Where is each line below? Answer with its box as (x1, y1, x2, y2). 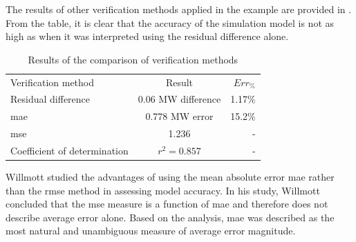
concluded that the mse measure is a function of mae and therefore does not (6, 196, 328, 211)
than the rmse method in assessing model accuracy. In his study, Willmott (6, 183, 320, 197)
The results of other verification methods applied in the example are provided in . (6, 2, 352, 16)
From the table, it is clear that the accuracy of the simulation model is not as (6, 15, 335, 30)
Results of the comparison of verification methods (28, 52, 238, 66)
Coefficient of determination (10, 143, 129, 157)
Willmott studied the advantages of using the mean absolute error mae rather (6, 170, 335, 184)
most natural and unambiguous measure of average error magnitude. (6, 223, 296, 238)
